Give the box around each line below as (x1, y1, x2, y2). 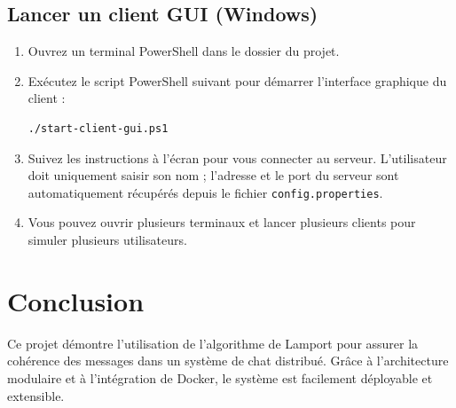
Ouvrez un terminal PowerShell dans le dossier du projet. (28, 42, 340, 60)
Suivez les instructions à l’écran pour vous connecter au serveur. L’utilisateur (28, 148, 447, 167)
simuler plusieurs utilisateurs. (28, 231, 187, 249)
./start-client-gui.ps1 (28, 122, 169, 135)
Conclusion (7, 282, 145, 318)
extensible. (7, 386, 65, 404)
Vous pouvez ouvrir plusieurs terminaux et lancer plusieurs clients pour (28, 213, 416, 231)
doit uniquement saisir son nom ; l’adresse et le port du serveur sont (28, 166, 399, 184)
